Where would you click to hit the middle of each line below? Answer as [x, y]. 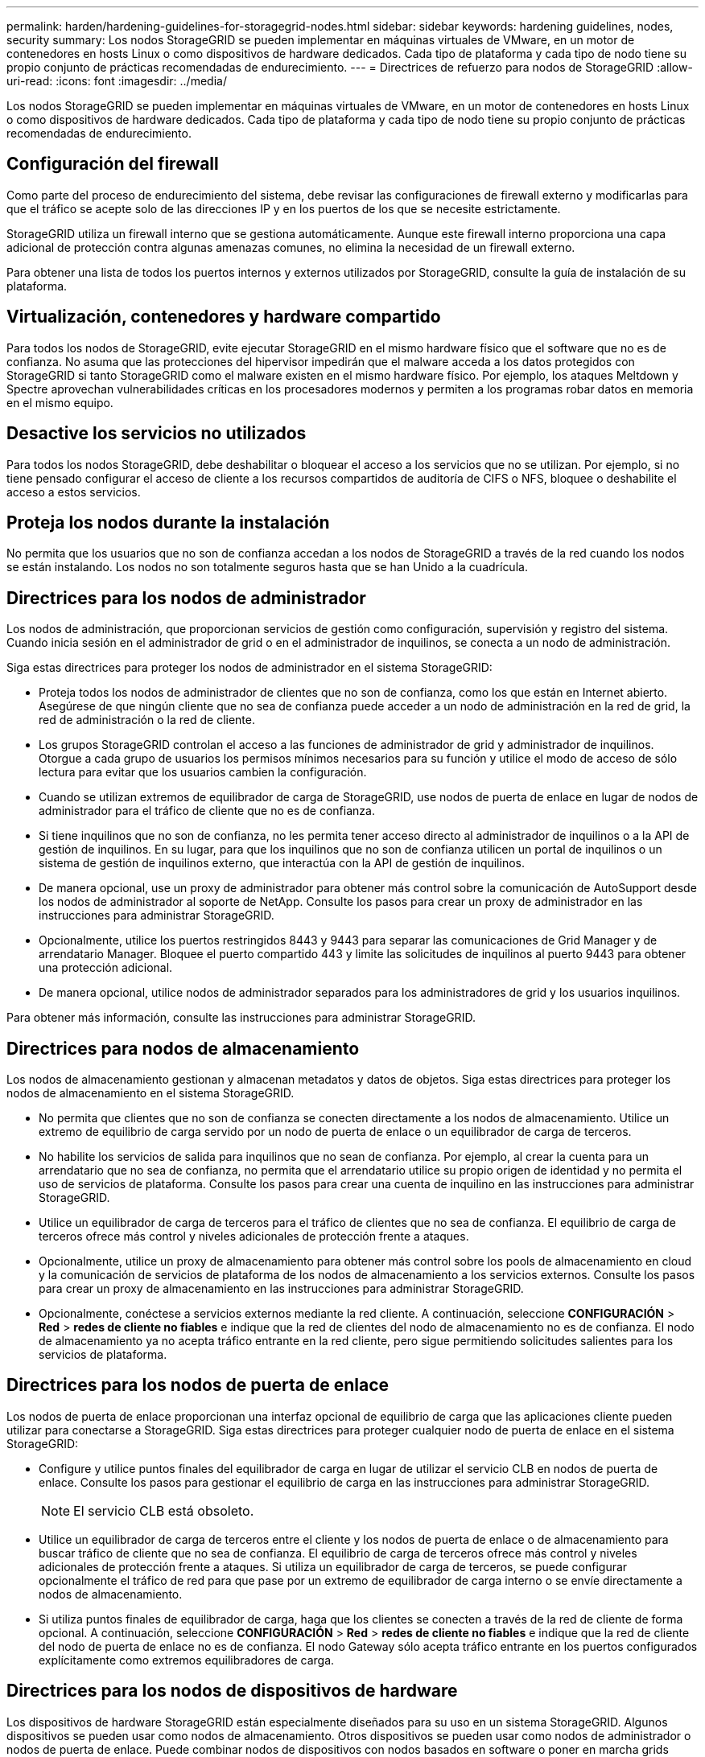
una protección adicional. [106, 968]
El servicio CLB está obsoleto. [164, 1510]
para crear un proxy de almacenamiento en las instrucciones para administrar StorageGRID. [281, 1289]
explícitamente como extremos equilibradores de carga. [187, 1660]
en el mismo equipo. [60, 402]
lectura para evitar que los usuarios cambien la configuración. [203, 772]
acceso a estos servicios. [74, 492]
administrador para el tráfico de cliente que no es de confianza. [207, 811]
